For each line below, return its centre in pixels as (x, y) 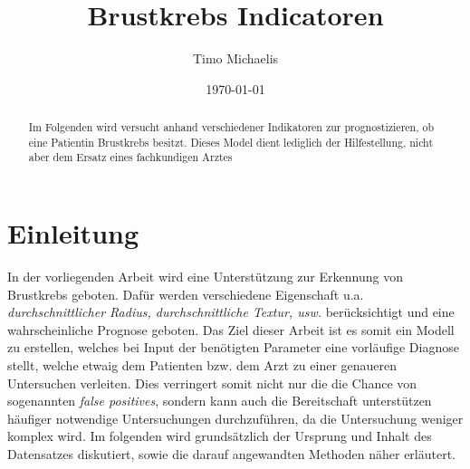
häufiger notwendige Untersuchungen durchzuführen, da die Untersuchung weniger (235, 418)
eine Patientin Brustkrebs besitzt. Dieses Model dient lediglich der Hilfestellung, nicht (231, 142)
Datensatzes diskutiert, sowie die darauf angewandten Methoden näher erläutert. (231, 453)
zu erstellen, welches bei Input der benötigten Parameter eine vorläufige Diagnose (233, 347)
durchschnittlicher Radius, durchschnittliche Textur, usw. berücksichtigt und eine (231, 312)
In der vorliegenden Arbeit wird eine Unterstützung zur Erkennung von (205, 277)
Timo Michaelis (235, 58)
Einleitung (73, 233)
